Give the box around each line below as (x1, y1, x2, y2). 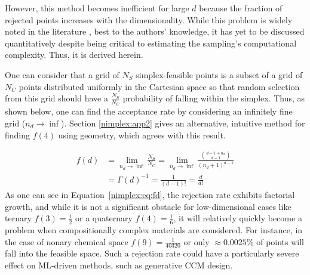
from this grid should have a (5, 92, 108, 104)
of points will (256, 235, 305, 248)
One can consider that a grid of (5, 68, 119, 81)
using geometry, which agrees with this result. (58, 128, 226, 141)
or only (183, 235, 210, 248)
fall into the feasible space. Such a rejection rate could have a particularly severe (5, 247, 299, 259)
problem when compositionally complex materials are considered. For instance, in (5, 224, 303, 236)
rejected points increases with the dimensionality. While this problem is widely (5, 13, 293, 26)
